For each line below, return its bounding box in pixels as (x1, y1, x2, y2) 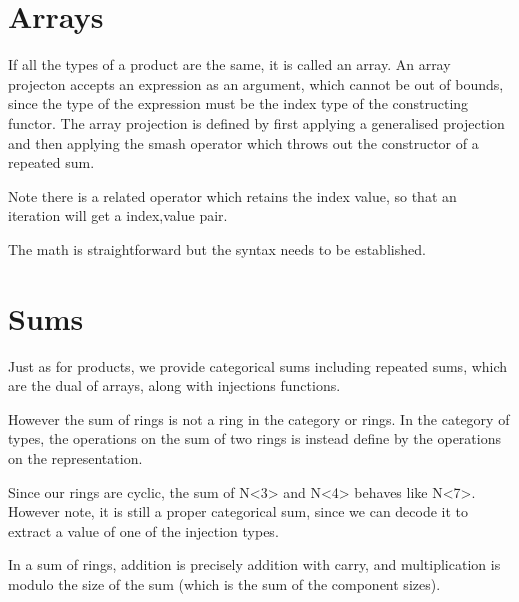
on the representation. (8, 447, 143, 468)
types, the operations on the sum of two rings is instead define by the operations (8, 428, 501, 449)
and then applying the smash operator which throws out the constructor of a (8, 132, 479, 153)
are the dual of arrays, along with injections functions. (8, 375, 341, 396)
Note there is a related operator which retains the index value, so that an (8, 185, 457, 206)
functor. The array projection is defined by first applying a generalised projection (8, 112, 505, 133)
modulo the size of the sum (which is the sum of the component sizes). (8, 573, 441, 594)
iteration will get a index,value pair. (8, 205, 228, 226)
